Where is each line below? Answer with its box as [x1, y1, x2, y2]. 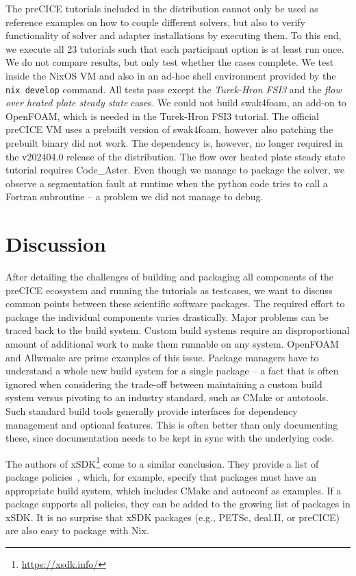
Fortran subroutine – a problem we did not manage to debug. [5, 189, 264, 204]
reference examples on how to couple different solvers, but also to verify [5, 14, 305, 29]
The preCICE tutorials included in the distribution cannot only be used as [5, 1, 318, 15]
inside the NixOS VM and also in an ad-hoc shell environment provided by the [5, 68, 336, 82]
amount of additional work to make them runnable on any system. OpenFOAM [5, 337, 339, 351]
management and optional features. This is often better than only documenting [5, 417, 338, 431]
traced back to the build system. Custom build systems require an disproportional [5, 323, 350, 337]
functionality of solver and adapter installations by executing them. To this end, [5, 28, 342, 43]
